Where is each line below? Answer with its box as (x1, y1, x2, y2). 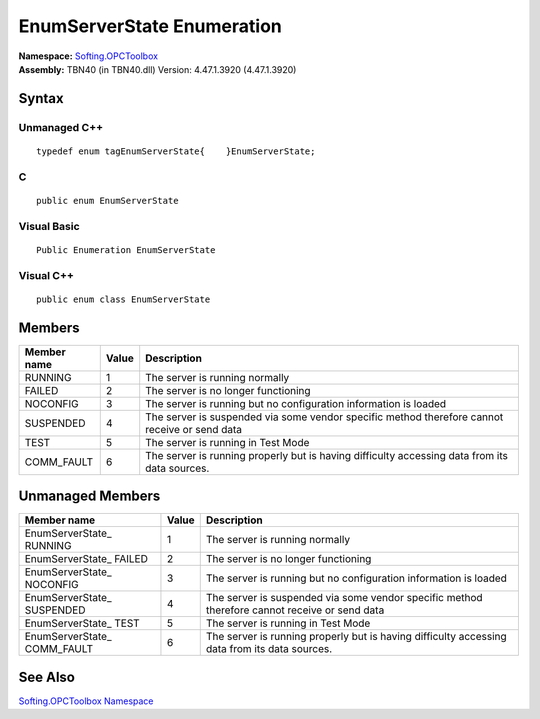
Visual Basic (18, 219, 80, 233)
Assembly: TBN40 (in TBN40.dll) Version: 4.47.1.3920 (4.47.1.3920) (18, 63, 297, 75)
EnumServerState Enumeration (18, 15, 282, 37)
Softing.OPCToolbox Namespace (18, 695, 154, 707)
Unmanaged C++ (18, 120, 104, 134)
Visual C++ (18, 268, 75, 282)
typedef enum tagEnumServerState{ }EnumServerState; (36, 145, 316, 157)
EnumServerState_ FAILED (24, 552, 149, 566)
